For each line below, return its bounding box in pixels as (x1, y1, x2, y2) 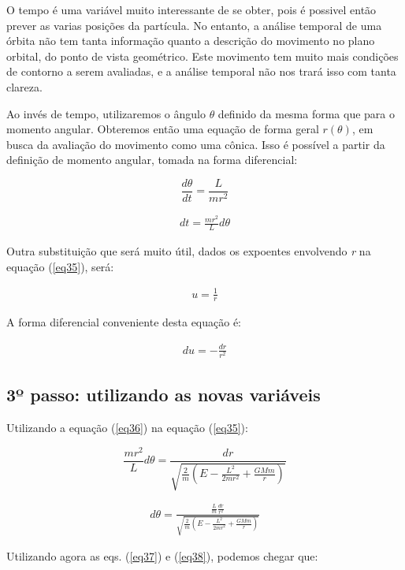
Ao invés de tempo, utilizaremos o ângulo (6, 105, 206, 121)
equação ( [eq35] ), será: (6, 258, 114, 274)
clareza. (6, 78, 43, 95)
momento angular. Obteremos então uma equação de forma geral (6, 121, 319, 137)
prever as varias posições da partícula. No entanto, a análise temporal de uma (6, 17, 382, 33)
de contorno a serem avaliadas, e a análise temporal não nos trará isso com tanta (6, 63, 396, 80)
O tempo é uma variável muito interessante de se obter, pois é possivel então (6, 2, 377, 17)
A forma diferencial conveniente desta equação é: (6, 314, 242, 330)
